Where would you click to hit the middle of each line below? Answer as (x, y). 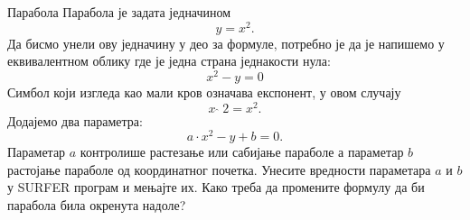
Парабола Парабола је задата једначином (119, 12)
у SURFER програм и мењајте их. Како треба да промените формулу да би (216, 187)
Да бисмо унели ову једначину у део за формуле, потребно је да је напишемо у (226, 43)
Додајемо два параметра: (75, 120)
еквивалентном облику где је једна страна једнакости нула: (169, 61)
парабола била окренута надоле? (97, 205)
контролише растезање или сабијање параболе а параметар (242, 152)
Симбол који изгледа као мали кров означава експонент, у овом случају (204, 92)
